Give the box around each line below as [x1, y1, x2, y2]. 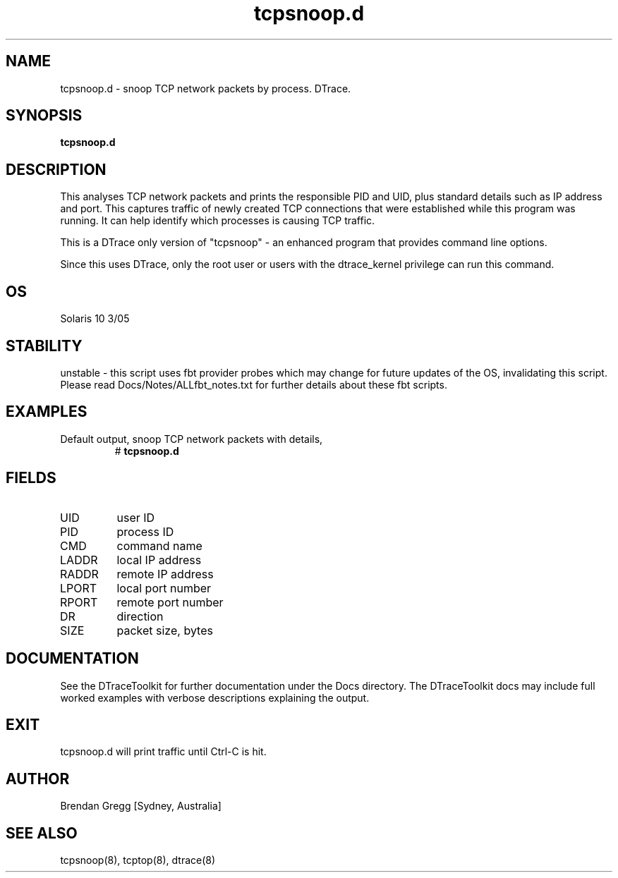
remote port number [116, 595, 224, 609]
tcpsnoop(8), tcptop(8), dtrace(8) [60, 854, 216, 867]
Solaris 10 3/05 [60, 312, 130, 325]
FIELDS [6, 469, 56, 487]
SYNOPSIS [6, 106, 83, 125]
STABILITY [6, 336, 83, 355]
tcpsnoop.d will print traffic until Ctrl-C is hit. [60, 745, 267, 758]
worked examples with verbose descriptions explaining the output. [60, 691, 370, 704]
